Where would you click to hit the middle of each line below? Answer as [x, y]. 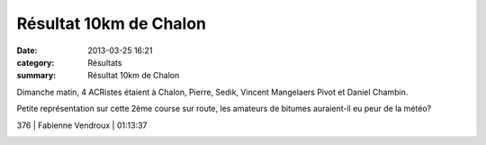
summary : [36, 76]
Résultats [105, 62]
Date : [27, 50]
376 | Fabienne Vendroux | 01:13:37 [82, 125]
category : [36, 62]
